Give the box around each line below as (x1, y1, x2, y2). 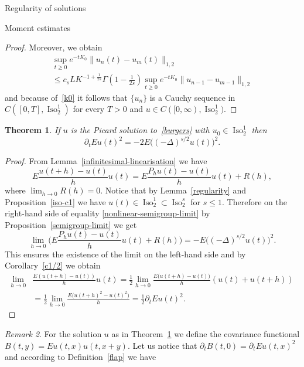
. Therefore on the (222, 195, 287, 208)
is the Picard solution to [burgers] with (70, 124, 210, 136)
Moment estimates (5, 21, 71, 33)
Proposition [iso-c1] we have (5, 195, 106, 208)
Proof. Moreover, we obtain (5, 41, 103, 53)
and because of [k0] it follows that (5, 91, 128, 103)
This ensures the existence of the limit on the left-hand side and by (5, 247, 246, 260)
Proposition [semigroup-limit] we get (5, 218, 137, 230)
